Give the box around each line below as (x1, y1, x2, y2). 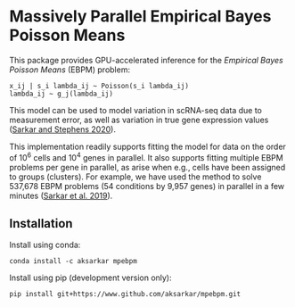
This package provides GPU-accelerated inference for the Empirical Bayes (9, 54, 283, 65)
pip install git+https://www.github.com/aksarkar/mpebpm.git (9, 290, 242, 299)
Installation (9, 216, 73, 231)
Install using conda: (9, 239, 81, 251)
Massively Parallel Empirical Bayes (9, 6, 272, 27)
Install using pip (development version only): (9, 272, 172, 283)
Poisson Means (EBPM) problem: (9, 64, 131, 75)
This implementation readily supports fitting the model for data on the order (9, 141, 287, 152)
